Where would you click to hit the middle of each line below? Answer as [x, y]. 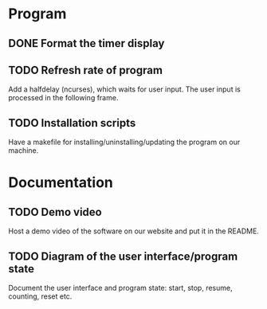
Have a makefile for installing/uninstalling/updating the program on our [124, 142]
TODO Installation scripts [72, 123]
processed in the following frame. [63, 98]
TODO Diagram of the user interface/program [123, 256]
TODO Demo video [55, 212]
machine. [24, 151]
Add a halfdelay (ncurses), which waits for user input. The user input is [124, 89]
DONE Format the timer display [86, 43]
